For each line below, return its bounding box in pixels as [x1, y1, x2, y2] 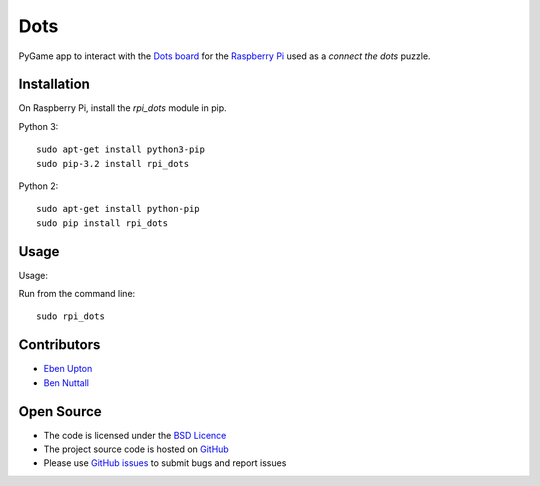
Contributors [18, 336, 101, 354]
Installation [18, 76, 90, 93]
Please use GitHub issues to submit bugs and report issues [43, 457, 287, 469]
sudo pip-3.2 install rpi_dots [36, 158, 190, 169]
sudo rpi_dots [36, 311, 105, 322]
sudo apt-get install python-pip [36, 203, 200, 215]
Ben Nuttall [43, 376, 90, 389]
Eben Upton [43, 363, 93, 375]
